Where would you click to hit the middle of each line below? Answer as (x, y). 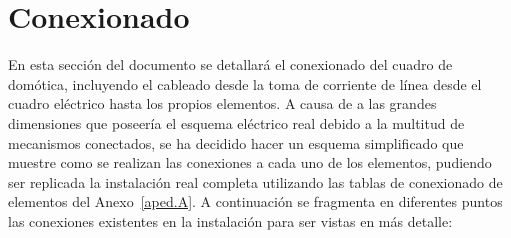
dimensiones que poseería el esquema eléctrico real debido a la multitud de (236, 122)
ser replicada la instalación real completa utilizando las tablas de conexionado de (255, 181)
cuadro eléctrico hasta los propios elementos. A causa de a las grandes (222, 103)
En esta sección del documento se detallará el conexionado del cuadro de (230, 64)
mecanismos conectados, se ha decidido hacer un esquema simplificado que (236, 142)
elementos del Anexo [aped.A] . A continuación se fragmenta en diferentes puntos (255, 201)
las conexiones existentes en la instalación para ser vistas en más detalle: (230, 220)
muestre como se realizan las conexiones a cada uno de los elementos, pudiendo (250, 162)
